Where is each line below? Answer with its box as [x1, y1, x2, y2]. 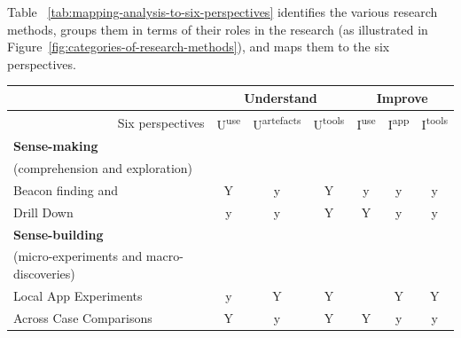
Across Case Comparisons [13, 308, 152, 326]
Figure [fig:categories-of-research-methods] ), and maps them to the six [7, 37, 390, 56]
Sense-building [13, 224, 104, 243]
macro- [145, 247, 184, 265]
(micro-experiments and [13, 247, 143, 265]
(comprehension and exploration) [13, 159, 193, 177]
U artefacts [253, 112, 301, 133]
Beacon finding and [13, 180, 119, 199]
